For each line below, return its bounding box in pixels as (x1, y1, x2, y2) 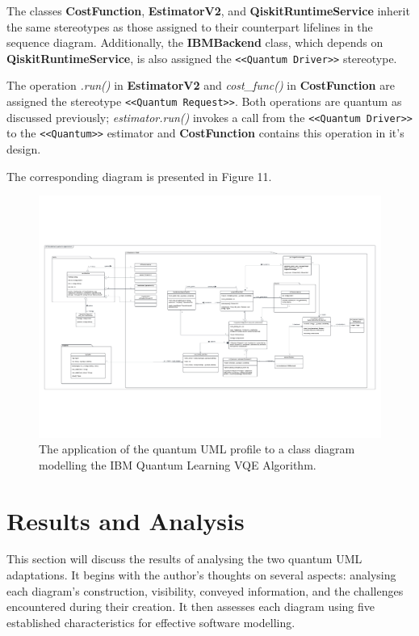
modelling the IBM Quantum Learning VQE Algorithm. (39, 456, 316, 473)
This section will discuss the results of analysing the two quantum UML (6, 550, 362, 567)
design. (6, 141, 41, 157)
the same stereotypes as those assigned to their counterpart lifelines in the (6, 18, 373, 35)
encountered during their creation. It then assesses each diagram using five (6, 598, 375, 615)
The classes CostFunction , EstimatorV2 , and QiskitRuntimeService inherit (6, 2, 410, 19)
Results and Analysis (6, 503, 245, 537)
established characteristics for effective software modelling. (6, 613, 295, 630)
